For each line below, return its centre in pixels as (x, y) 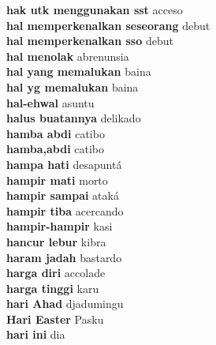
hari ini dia (36, 334)
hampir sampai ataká (63, 195)
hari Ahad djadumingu (65, 304)
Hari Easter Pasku (55, 319)
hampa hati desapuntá (64, 164)
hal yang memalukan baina (79, 71)
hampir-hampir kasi (60, 226)
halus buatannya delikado (74, 118)
